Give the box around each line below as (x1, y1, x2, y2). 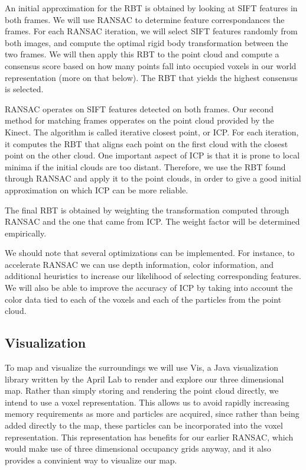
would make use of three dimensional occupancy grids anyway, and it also (5, 442, 271, 455)
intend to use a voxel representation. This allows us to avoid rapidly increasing (5, 396, 289, 408)
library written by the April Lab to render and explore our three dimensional (5, 372, 284, 385)
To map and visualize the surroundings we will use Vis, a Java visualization (5, 361, 279, 374)
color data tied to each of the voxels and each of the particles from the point (5, 293, 282, 305)
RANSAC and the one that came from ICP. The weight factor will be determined (5, 215, 300, 228)
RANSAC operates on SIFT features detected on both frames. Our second (5, 102, 274, 115)
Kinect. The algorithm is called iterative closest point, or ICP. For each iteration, (5, 125, 299, 138)
